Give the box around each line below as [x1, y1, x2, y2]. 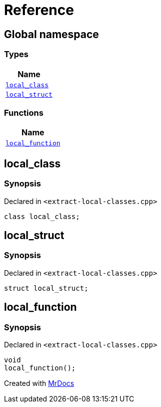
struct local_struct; [4, 284, 88, 292]
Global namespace [4, 28, 99, 41]
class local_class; [4, 212, 80, 221]
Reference [4, 2, 74, 19]
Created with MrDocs [4, 378, 74, 387]
